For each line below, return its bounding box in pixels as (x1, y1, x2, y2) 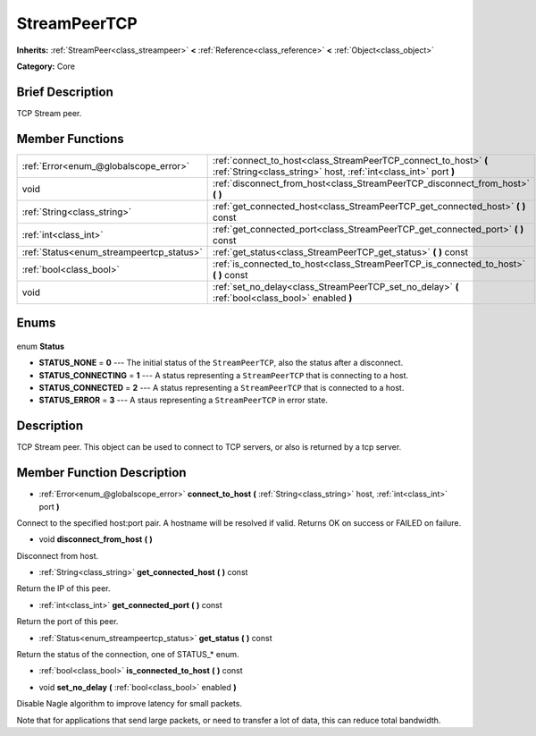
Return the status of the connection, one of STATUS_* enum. (16, 649, 240, 660)
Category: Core (16, 61, 76, 72)
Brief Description (16, 84, 113, 99)
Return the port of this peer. (16, 616, 119, 627)
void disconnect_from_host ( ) (38, 534, 154, 545)
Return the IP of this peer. (16, 583, 111, 594)
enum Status (16, 341, 65, 351)
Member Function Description (16, 465, 187, 480)
